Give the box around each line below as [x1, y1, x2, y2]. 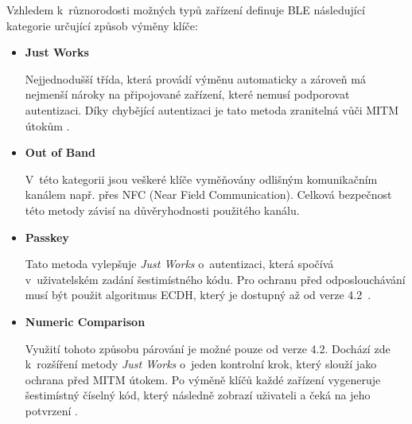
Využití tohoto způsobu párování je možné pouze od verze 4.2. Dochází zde [25, 340, 391, 356]
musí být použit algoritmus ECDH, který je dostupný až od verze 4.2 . [25, 286, 371, 303]
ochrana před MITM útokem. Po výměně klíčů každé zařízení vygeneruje [25, 371, 381, 387]
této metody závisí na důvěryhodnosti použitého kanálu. [25, 201, 300, 218]
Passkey [25, 228, 69, 245]
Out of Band [25, 144, 95, 161]
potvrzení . [25, 402, 78, 418]
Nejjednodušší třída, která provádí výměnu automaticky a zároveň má [25, 70, 366, 87]
